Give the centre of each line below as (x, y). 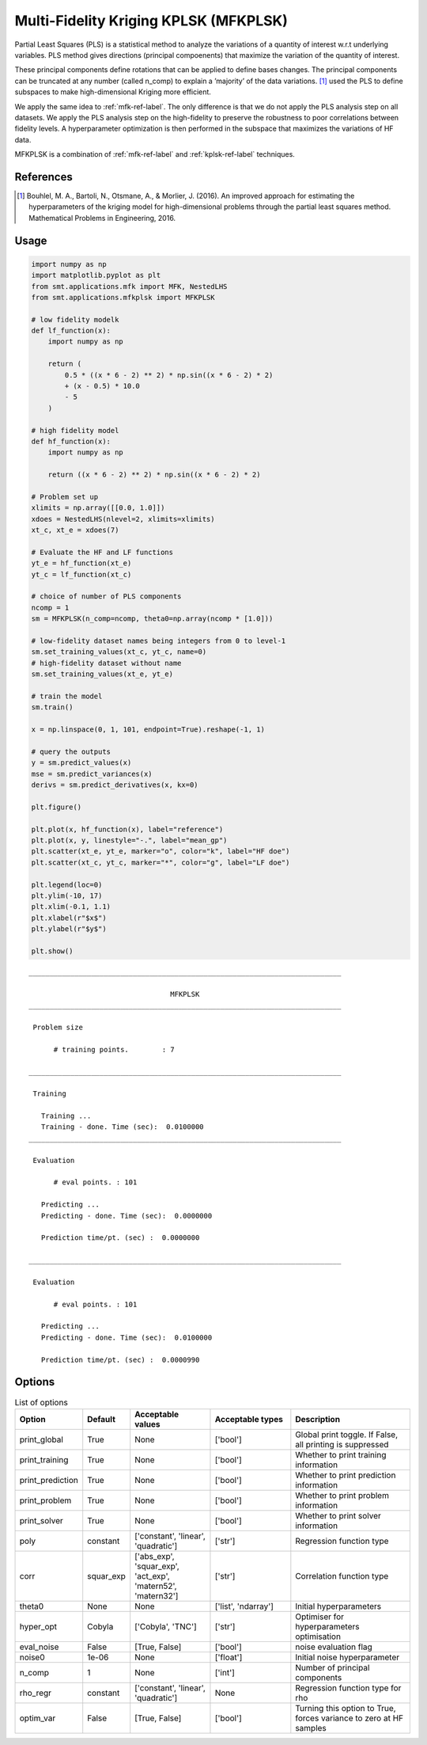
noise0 (32, 1657)
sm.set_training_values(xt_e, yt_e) (102, 674)
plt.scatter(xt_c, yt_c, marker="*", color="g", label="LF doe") (161, 862)
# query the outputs (71, 751)
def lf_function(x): (71, 331)
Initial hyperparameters (338, 1606)
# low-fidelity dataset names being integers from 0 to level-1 (159, 641)
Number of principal (333, 1667)
